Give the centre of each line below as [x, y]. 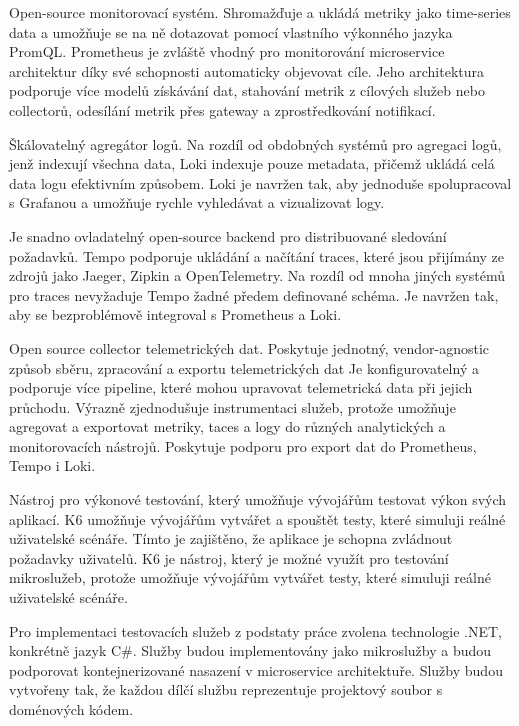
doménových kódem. [71, 709]
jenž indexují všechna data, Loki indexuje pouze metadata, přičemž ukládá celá [252, 163]
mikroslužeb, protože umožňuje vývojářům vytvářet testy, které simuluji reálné [250, 577]
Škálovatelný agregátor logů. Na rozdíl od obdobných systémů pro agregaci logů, [255, 143]
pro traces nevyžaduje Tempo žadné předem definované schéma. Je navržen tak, [254, 294]
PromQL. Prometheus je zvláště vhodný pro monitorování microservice [227, 51]
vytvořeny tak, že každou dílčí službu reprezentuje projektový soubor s [226, 689]
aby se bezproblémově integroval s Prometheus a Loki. [175, 314]
